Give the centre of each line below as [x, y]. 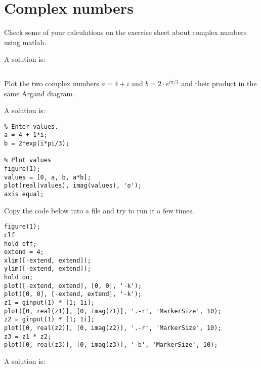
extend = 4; [24, 252]
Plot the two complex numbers [52, 83]
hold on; [19, 278]
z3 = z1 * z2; [28, 336]
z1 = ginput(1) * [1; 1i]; [49, 303]
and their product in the [219, 83]
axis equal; [24, 194]
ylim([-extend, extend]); [48, 269]
